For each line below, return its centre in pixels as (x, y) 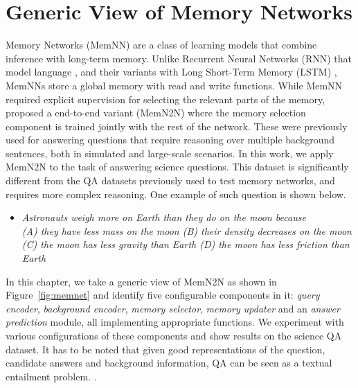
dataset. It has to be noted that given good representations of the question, (165, 349)
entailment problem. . (51, 376)
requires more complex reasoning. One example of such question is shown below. (176, 194)
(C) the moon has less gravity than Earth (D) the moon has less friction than (186, 244)
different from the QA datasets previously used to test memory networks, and (170, 180)
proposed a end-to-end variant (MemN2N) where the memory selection (156, 113)
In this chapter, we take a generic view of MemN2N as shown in (141, 281)
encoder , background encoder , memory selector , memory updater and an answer (173, 308)
